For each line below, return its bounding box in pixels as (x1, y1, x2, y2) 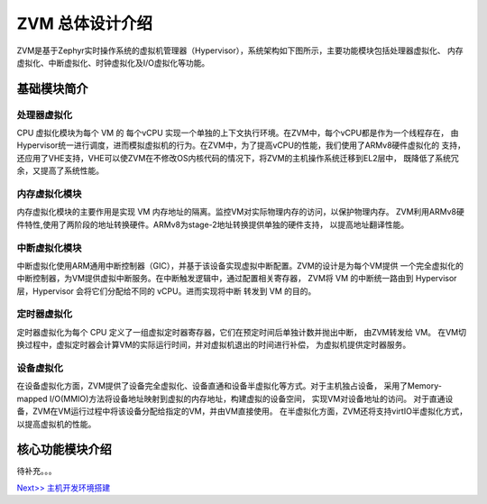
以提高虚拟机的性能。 (16, 418, 96, 429)
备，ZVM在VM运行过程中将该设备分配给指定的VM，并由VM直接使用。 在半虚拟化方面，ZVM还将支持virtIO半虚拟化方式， (16, 406, 468, 417)
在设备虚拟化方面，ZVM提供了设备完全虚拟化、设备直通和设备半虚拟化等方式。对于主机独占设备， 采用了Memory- (16, 380, 442, 391)
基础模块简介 (16, 81, 88, 96)
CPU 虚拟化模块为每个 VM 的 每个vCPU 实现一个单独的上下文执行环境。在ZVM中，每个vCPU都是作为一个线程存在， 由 (16, 127, 459, 139)
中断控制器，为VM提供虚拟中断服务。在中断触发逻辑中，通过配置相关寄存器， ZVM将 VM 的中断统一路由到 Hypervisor (16, 273, 457, 284)
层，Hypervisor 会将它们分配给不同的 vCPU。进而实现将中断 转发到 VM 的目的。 (16, 285, 317, 297)
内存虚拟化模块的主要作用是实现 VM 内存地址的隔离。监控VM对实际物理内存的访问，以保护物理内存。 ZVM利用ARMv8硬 (16, 206, 464, 217)
